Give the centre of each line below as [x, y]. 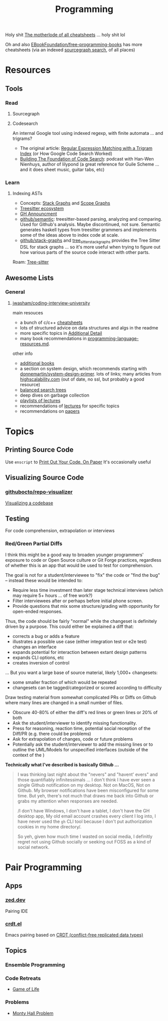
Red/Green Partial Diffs [34, 544]
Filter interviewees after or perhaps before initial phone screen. [77, 601]
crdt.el [14, 924]
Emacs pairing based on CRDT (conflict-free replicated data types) [74, 935]
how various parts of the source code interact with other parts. [85, 252]
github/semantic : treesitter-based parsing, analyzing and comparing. [91, 219]
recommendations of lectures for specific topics [69, 406]
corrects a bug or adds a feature [46, 636]
